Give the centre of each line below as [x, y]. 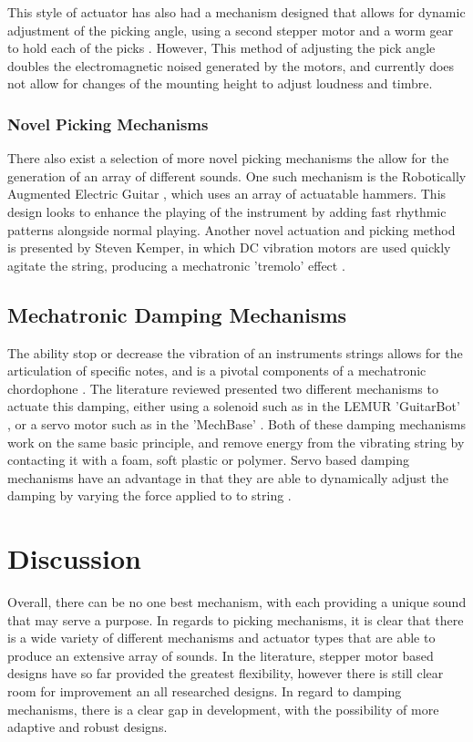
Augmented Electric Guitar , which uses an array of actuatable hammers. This [227, 194]
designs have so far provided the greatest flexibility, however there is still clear [226, 673]
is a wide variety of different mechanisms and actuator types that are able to [221, 638]
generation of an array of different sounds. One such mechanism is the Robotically [237, 175]
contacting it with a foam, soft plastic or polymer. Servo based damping [208, 460]
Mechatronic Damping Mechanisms [177, 314]
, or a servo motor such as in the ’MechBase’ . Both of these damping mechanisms [237, 423]
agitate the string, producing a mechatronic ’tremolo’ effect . [176, 265]
